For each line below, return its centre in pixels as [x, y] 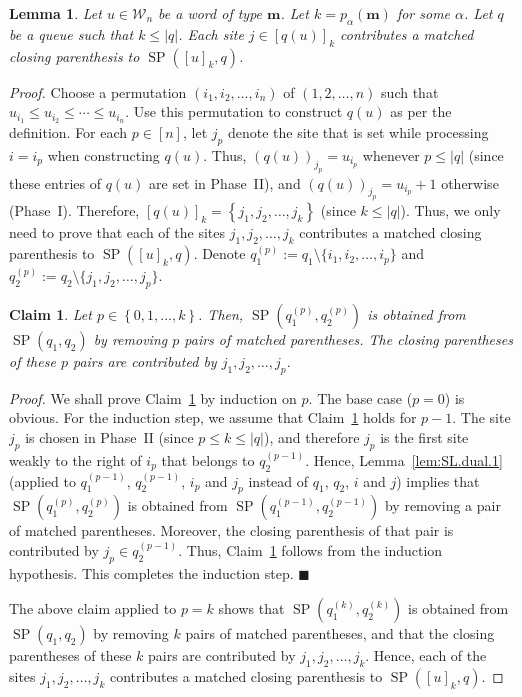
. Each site [211, 33]
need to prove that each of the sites [117, 232]
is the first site [424, 436]
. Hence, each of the [426, 655]
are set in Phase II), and [225, 182]
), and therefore [312, 436]
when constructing [103, 154]
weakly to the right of [75, 459]
